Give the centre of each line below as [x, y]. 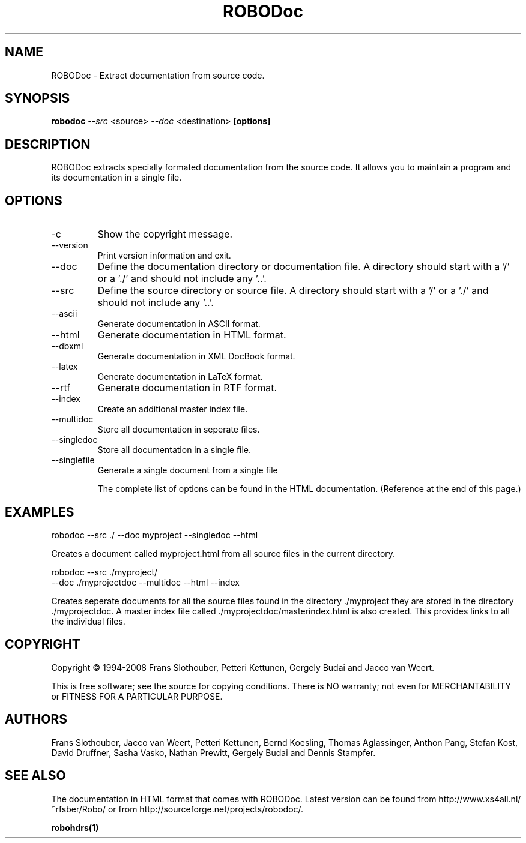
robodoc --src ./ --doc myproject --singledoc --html [155, 535]
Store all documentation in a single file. [174, 450]
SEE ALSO [35, 776]
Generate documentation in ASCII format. [179, 324]
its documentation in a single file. [116, 178]
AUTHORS [36, 719]
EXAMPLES [40, 512]
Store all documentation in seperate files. [179, 430]
